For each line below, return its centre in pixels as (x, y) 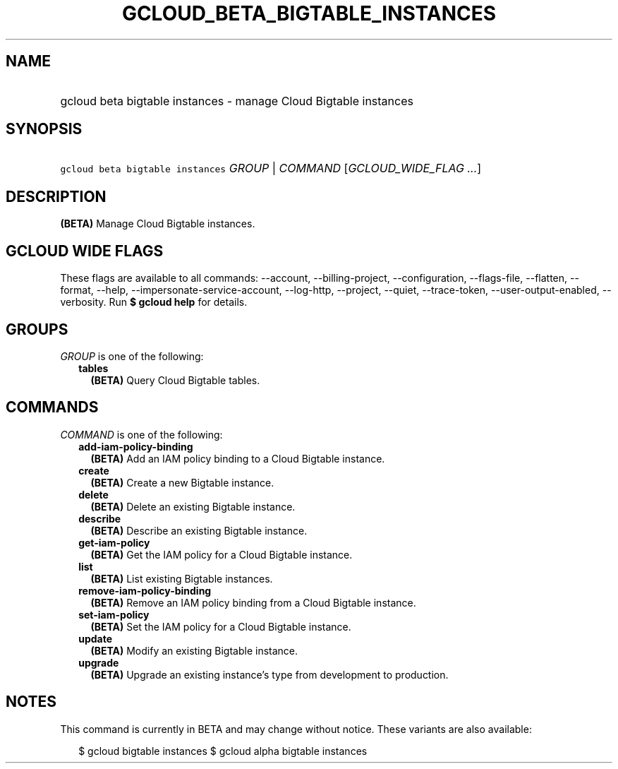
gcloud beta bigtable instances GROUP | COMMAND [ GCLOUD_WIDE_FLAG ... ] (271, 168)
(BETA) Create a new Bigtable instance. (182, 482)
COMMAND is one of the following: (141, 434)
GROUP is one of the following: (132, 356)
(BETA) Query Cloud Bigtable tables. (175, 380)
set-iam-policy (114, 614)
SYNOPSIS (44, 129)
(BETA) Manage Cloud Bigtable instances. (158, 224)
